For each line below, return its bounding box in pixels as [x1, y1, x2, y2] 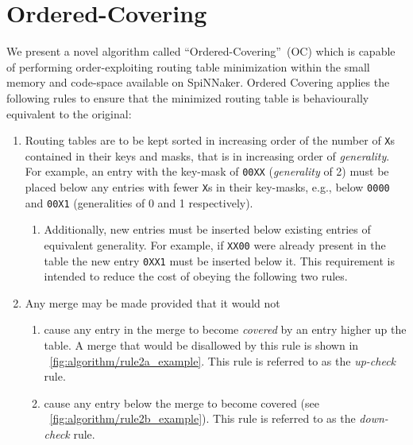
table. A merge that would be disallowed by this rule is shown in [44, 337, 359, 353]
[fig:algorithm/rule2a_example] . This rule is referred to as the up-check [49, 352, 396, 369]
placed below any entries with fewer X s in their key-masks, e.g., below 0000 [25, 179, 390, 195]
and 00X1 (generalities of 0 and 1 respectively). [25, 194, 253, 211]
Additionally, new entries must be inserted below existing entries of [44, 221, 371, 238]
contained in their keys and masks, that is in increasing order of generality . [25, 147, 390, 164]
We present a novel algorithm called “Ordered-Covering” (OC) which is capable [6, 43, 396, 60]
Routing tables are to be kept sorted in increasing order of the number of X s [25, 132, 396, 149]
